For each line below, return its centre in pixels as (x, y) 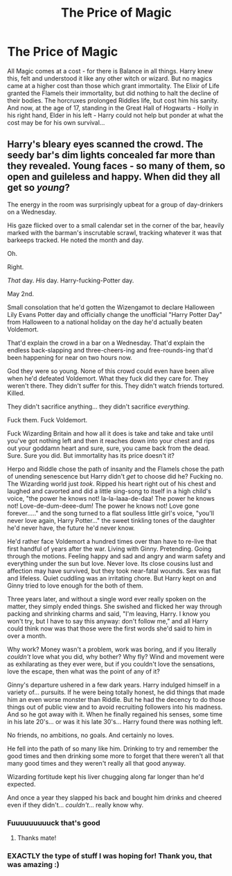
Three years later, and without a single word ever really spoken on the (107, 599)
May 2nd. (21, 293)
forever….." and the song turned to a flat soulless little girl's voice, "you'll (111, 513)
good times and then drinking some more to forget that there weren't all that (116, 756)
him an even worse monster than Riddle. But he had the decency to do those (116, 699)
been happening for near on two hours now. (70, 357)
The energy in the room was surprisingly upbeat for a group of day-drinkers (115, 204)
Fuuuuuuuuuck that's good (54, 823)
